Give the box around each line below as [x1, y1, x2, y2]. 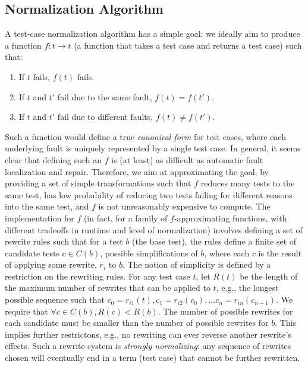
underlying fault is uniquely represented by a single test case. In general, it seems [5, 142, 301, 154]
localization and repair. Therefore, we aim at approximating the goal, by [5, 165, 269, 177]
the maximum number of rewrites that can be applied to [5, 281, 210, 294]
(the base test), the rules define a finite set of [132, 235, 297, 248]
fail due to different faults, [57, 110, 153, 123]
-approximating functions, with [174, 211, 287, 224]
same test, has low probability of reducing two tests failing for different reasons [5, 188, 293, 201]
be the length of [240, 269, 298, 282]
